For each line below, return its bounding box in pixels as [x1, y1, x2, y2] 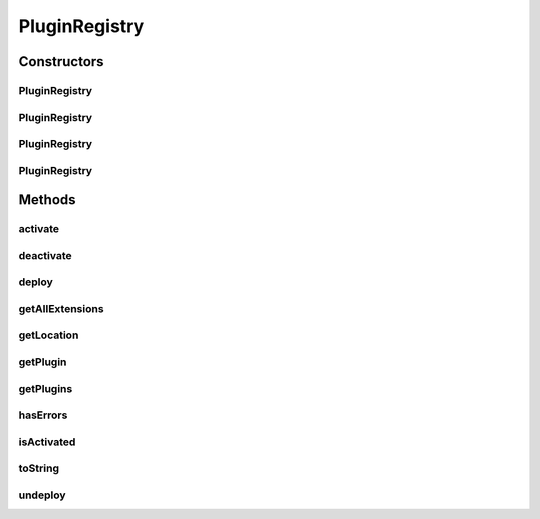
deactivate [18, 248, 72, 262]
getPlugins [18, 381, 73, 395]
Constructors [18, 53, 104, 70]
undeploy [18, 488, 66, 502]
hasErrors [18, 408, 68, 422]
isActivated [18, 435, 76, 449]
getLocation [18, 328, 79, 342]
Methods [18, 191, 76, 209]
